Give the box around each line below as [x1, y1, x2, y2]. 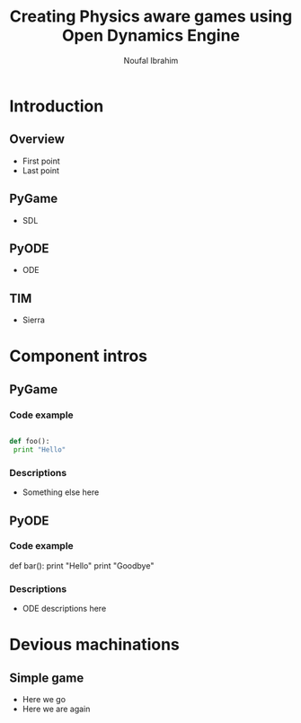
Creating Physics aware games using [9, 6, 293, 27]
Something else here [22, 487, 100, 498]
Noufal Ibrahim [123, 55, 179, 66]
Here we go [22, 694, 66, 705]
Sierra [22, 314, 45, 325]
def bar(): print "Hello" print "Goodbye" [9, 560, 155, 571]
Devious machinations [9, 635, 180, 655]
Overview [9, 132, 66, 147]
